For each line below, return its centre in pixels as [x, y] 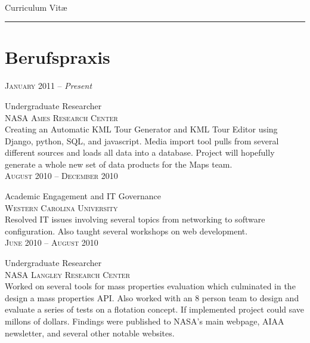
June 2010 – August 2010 [52, 242]
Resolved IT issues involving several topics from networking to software [135, 219]
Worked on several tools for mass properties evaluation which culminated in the [150, 286]
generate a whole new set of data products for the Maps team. [119, 164]
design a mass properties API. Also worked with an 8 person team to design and [152, 297]
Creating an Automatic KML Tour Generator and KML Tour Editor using [141, 129]
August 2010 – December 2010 [61, 176]
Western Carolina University [61, 207]
